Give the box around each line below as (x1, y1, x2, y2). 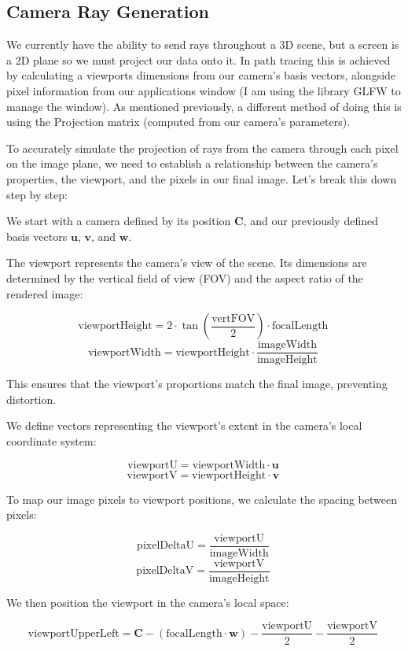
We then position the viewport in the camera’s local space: (6, 594, 289, 610)
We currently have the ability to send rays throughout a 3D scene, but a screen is (6, 36, 399, 53)
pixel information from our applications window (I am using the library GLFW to (6, 82, 401, 98)
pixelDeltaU (137, 540, 195, 552)
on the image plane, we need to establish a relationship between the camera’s (6, 155, 378, 172)
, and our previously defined (243, 213, 378, 229)
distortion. (6, 390, 57, 407)
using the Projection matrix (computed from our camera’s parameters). (6, 113, 351, 130)
